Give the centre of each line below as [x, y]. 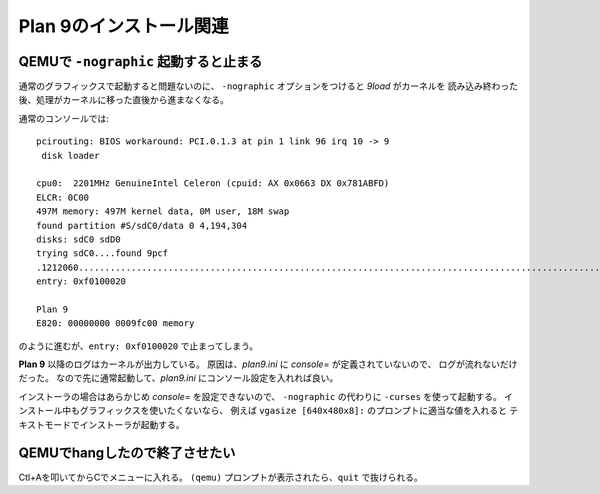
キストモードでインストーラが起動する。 [101, 424]
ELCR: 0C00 [63, 197]
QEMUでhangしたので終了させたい [127, 453]
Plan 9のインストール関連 [123, 26]
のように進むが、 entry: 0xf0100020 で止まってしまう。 [138, 346]
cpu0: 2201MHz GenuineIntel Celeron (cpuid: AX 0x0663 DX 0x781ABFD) [213, 183]
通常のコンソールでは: [64, 118]
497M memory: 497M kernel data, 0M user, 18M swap [163, 211]
